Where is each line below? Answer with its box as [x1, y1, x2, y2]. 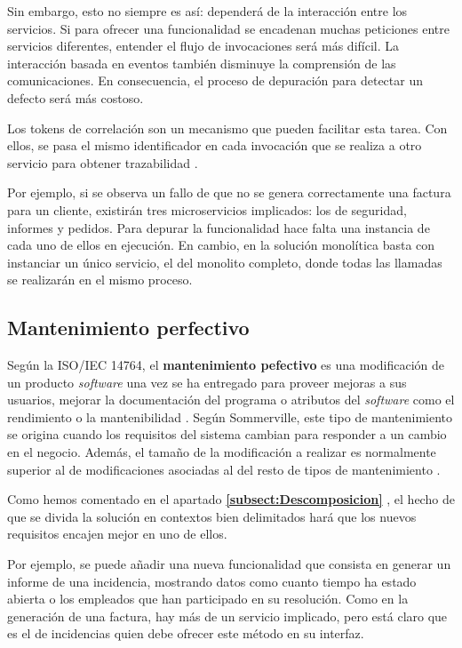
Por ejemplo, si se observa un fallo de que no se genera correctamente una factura [7, 183, 451, 202]
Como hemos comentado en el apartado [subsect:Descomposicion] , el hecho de [7, 490, 455, 508]
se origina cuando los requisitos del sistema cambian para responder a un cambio [7, 425, 447, 444]
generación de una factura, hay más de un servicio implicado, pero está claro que [7, 606, 448, 625]
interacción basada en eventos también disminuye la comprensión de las [7, 53, 396, 72]
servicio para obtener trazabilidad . [7, 153, 198, 172]
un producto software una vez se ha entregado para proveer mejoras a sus [7, 372, 407, 391]
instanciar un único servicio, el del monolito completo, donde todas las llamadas [7, 252, 442, 271]
